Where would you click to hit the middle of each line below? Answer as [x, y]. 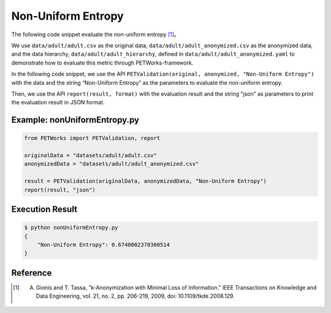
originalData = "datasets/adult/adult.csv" [91, 156]
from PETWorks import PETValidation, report [92, 138]
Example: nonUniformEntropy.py [75, 120]
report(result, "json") [60, 190]
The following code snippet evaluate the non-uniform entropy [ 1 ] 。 [96, 34]
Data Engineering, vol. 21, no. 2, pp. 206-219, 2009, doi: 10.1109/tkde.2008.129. [135, 296]
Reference [32, 273]
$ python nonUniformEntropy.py [71, 228]
